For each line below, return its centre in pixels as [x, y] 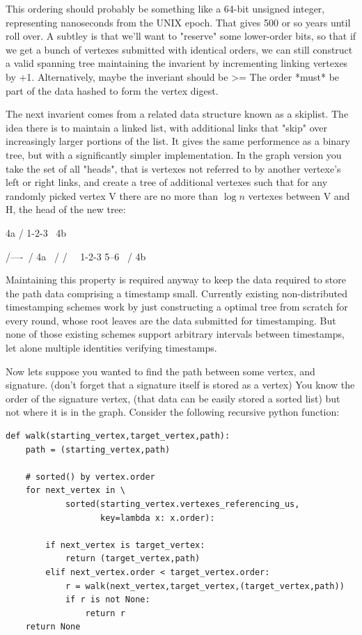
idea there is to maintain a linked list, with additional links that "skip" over [166, 127]
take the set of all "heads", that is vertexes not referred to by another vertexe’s [173, 168]
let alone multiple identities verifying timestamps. [111, 348]
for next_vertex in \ [75, 491]
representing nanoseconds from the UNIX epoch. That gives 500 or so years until [178, 22]
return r [105, 613]
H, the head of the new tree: [66, 209]
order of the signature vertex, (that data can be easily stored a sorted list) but [173, 398]
